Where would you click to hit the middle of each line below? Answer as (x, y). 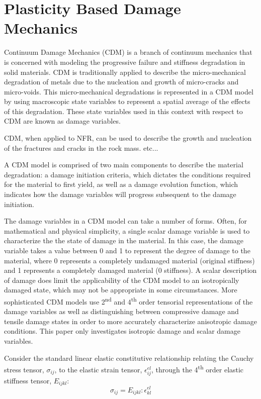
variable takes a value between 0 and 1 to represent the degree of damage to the (127, 250)
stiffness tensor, (28, 380)
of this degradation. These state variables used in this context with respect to (123, 111)
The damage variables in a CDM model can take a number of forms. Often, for (126, 221)
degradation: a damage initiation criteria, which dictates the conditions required (127, 174)
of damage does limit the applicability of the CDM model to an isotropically (122, 280)
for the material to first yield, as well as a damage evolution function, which (121, 184)
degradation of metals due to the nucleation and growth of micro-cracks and (121, 82)
